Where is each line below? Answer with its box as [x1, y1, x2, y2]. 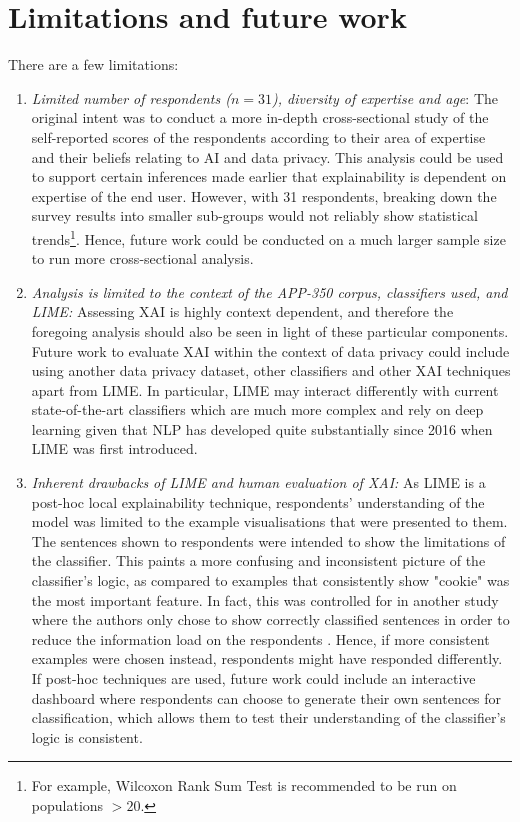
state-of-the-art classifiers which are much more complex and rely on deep [31, 399, 484, 420]
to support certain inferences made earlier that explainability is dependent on [31, 166, 507, 187]
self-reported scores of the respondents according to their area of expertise [31, 126, 486, 147]
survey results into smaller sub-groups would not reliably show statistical [31, 205, 478, 226]
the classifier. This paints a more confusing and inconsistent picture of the [31, 550, 486, 571]
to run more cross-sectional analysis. [31, 248, 254, 269]
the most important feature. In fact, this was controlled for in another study [31, 589, 499, 610]
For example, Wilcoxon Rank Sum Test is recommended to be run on [31, 775, 457, 796]
